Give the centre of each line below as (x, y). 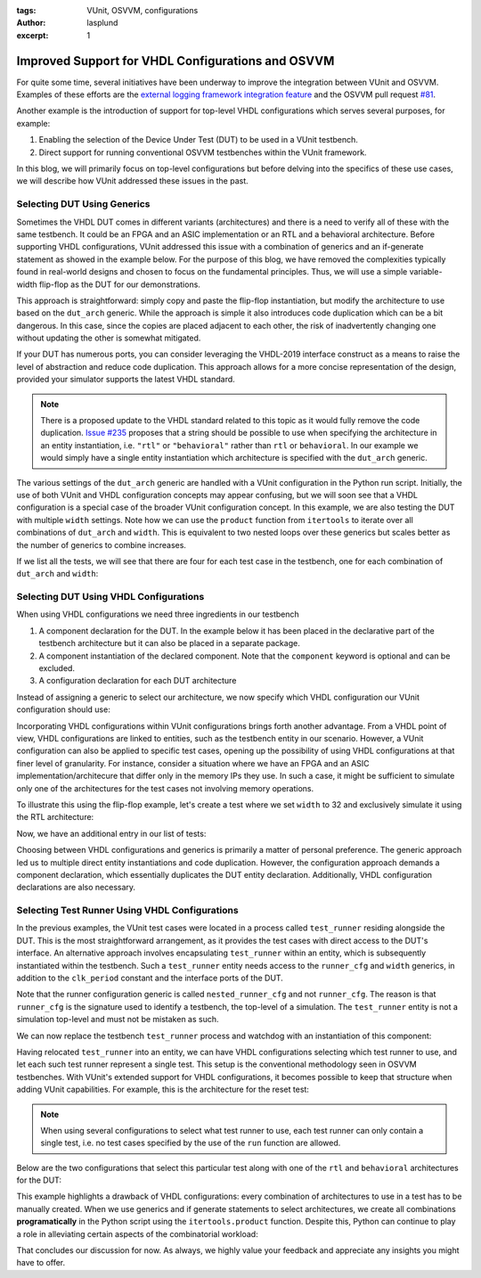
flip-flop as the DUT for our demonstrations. (119, 284)
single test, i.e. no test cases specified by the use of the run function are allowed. (191, 1143)
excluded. (57, 668)
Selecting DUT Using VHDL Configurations (110, 597)
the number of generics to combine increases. (102, 545)
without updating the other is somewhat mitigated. (109, 338)
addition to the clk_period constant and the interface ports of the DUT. (150, 978)
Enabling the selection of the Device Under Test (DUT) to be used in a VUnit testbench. (198, 140)
